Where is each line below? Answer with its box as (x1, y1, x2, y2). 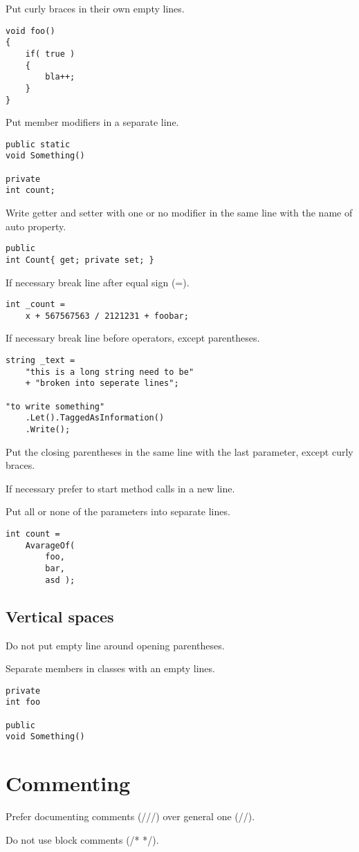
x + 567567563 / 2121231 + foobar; (25, 311, 189, 321)
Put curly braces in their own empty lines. (6, 1, 185, 15)
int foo (6, 697, 41, 707)
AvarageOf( (25, 540, 75, 550)
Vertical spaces (6, 605, 114, 627)
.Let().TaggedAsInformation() (25, 413, 165, 423)
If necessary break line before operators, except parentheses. (6, 331, 260, 345)
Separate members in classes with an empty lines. (6, 661, 215, 676)
